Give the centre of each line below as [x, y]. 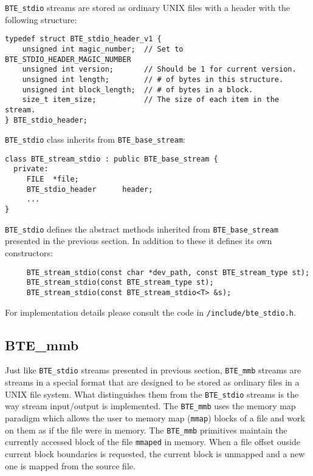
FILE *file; [53, 179]
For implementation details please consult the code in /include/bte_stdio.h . [150, 312]
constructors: [29, 253]
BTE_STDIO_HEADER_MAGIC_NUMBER [68, 59]
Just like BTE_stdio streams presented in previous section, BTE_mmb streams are [153, 370]
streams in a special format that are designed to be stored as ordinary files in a [152, 382]
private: [31, 169]
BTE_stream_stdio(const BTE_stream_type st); [120, 283]
